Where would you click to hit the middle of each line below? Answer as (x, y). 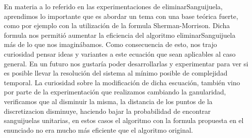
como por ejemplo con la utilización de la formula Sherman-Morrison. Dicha (117, 25)
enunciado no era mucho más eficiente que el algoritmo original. (99, 130)
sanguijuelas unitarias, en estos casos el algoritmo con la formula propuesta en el (124, 120)
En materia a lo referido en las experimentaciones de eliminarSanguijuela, (113, 6)
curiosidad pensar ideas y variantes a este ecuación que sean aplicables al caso (120, 54)
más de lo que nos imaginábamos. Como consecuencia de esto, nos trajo (110, 44)
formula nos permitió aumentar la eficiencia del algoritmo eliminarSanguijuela (120, 35)
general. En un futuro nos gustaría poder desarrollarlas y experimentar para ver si (126, 63)
